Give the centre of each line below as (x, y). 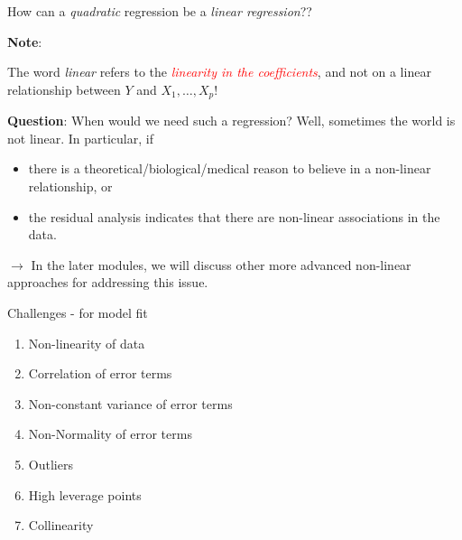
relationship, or (70, 186)
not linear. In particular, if (80, 138)
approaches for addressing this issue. (108, 282)
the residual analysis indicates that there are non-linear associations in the (234, 216)
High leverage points (85, 494)
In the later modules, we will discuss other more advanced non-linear (221, 264)
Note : (25, 41)
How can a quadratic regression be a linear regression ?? (160, 11)
